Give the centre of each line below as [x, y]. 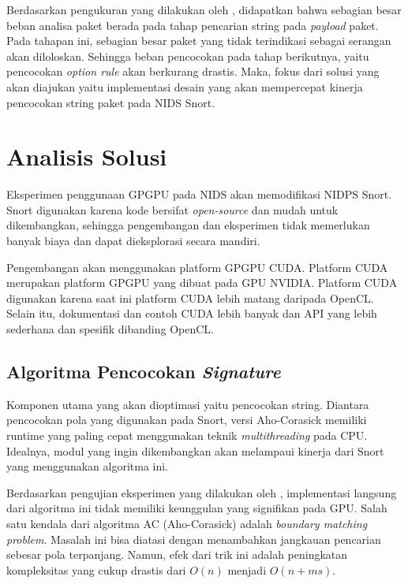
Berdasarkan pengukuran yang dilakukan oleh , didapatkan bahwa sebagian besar [204, 9]
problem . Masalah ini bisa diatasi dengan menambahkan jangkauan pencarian [194, 539]
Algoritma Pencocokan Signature [144, 372]
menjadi [247, 569]
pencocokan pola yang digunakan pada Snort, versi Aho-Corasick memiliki [187, 420]
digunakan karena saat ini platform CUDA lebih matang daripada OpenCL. [190, 298]
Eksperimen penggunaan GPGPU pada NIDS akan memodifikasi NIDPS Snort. [199, 194]
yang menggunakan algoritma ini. [88, 466]
